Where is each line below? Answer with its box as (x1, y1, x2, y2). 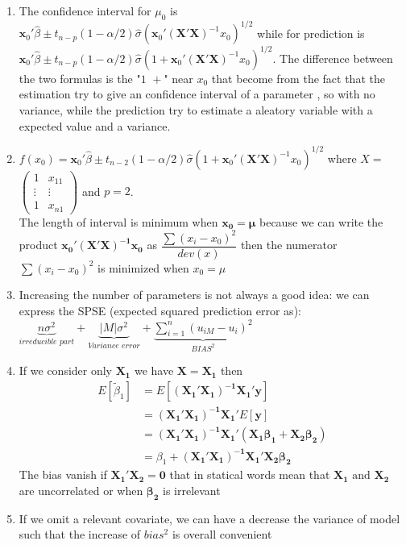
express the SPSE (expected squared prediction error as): (19, 302, 301, 319)
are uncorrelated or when (19, 482, 143, 499)
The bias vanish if (19, 466, 107, 483)
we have (134, 362, 174, 379)
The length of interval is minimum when (19, 213, 218, 230)
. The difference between (272, 49, 393, 66)
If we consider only (19, 362, 113, 379)
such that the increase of (19, 526, 141, 543)
